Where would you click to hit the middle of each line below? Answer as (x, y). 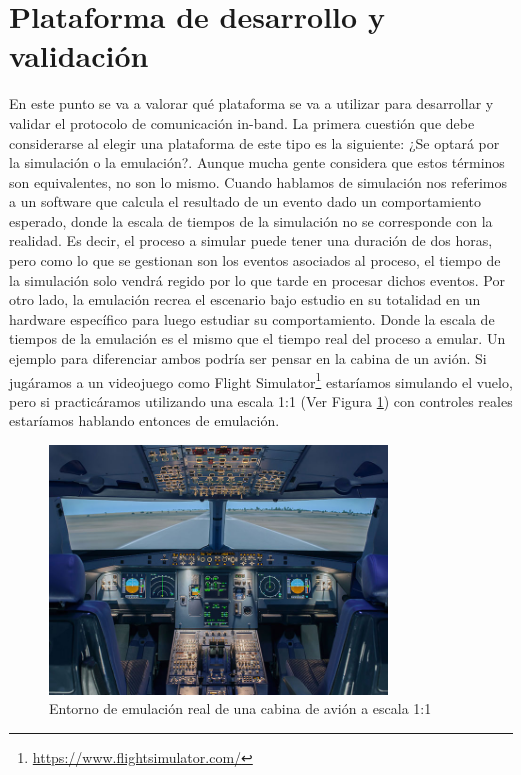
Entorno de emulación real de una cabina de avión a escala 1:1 (240, 708)
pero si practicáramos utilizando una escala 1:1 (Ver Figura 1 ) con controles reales (261, 400)
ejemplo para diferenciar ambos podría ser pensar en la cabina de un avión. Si (248, 358)
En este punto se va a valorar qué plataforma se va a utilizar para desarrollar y (251, 103)
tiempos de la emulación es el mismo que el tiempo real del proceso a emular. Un (257, 338)
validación (79, 55)
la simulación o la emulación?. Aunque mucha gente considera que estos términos (257, 162)
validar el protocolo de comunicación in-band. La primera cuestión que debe (242, 122)
